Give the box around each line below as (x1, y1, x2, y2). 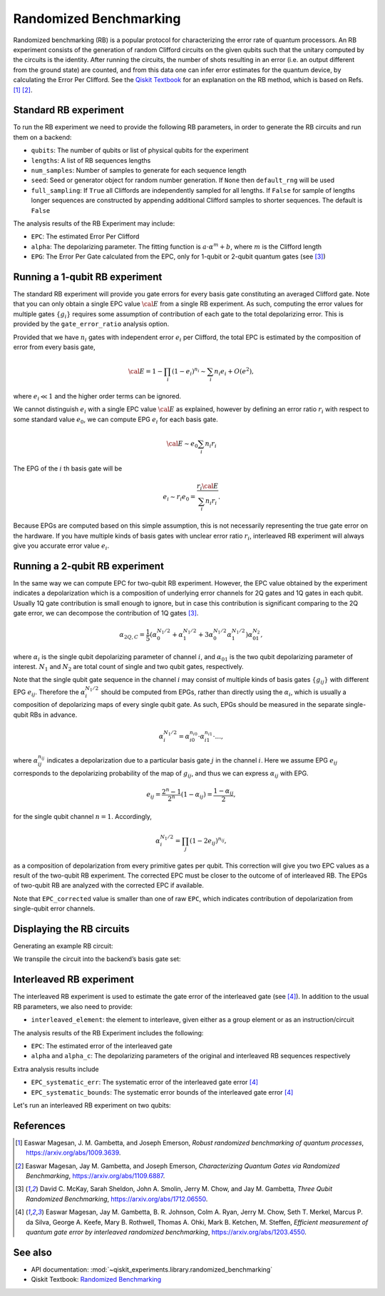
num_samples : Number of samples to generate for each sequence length (31, 166, 247, 174)
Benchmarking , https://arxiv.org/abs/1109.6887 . (26, 1171, 165, 1180)
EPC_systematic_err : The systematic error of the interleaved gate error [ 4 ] (31, 1078, 259, 1087)
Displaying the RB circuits (13, 923, 130, 935)
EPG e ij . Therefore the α (13, 688, 86, 698)
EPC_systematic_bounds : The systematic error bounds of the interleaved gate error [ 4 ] (31, 1087, 294, 1096)
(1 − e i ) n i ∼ (171, 366, 206, 377)
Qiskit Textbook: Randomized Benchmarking (31, 1275, 162, 1284)
